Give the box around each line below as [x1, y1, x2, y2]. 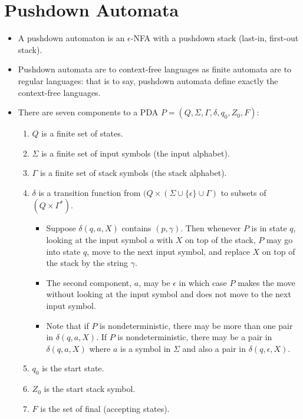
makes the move [238, 276, 295, 288]
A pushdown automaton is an [18, 32, 125, 44]
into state [46, 245, 81, 257]
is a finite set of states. [41, 127, 123, 139]
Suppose [46, 222, 76, 234]
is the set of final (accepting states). [40, 402, 170, 414]
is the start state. [42, 362, 104, 374]
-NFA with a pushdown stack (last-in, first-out [130, 32, 299, 44]
